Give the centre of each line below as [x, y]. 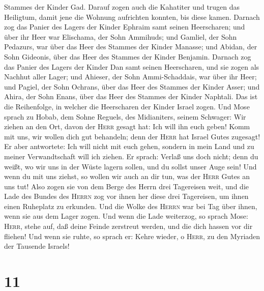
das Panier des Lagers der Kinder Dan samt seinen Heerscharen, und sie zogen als [132, 66]
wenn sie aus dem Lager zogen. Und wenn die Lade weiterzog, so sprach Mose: [126, 216]
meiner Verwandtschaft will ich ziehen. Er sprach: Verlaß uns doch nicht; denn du [131, 156]
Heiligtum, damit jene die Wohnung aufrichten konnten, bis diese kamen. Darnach [132, 17]
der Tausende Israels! [37, 246]
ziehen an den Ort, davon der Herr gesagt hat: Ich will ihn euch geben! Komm [127, 126]
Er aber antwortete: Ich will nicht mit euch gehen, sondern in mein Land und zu [129, 146]
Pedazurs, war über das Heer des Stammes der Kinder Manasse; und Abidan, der [131, 47]
